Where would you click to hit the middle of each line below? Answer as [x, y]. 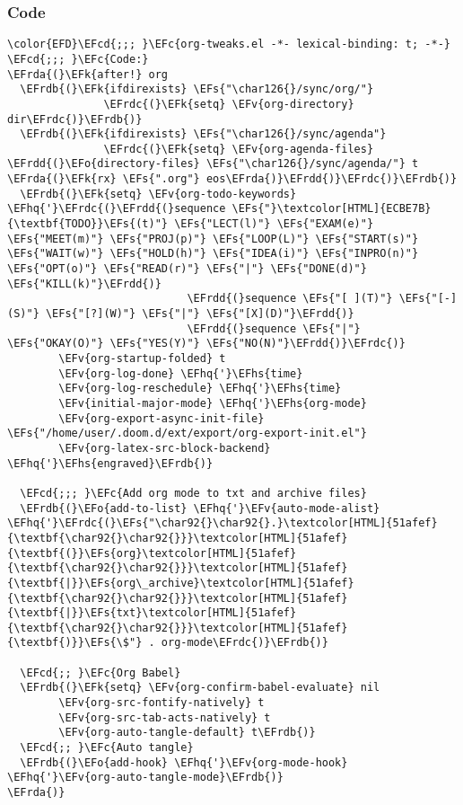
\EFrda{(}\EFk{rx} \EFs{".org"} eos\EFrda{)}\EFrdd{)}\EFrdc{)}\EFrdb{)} [232, 179]
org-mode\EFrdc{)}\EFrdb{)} [245, 643]
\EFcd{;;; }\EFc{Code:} [78, 59]
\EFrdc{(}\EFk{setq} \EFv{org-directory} [229, 104]
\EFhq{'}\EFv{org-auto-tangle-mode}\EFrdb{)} [145, 778]
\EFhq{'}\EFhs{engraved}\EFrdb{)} [110, 463]
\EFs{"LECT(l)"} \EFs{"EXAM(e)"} [274, 224]
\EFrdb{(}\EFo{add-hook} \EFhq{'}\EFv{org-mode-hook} [184, 762]
